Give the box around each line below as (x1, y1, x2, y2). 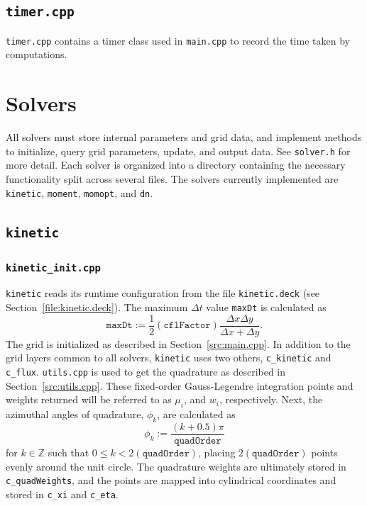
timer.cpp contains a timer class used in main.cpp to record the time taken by (6, 33, 350, 47)
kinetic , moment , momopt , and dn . (6, 185, 153, 200)
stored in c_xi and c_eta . (6, 486, 119, 501)
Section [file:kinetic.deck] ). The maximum (6, 300, 188, 315)
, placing (198, 444, 236, 459)
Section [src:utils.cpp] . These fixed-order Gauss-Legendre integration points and (6, 378, 354, 393)
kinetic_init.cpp (6, 262, 101, 274)
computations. (6, 47, 67, 62)
